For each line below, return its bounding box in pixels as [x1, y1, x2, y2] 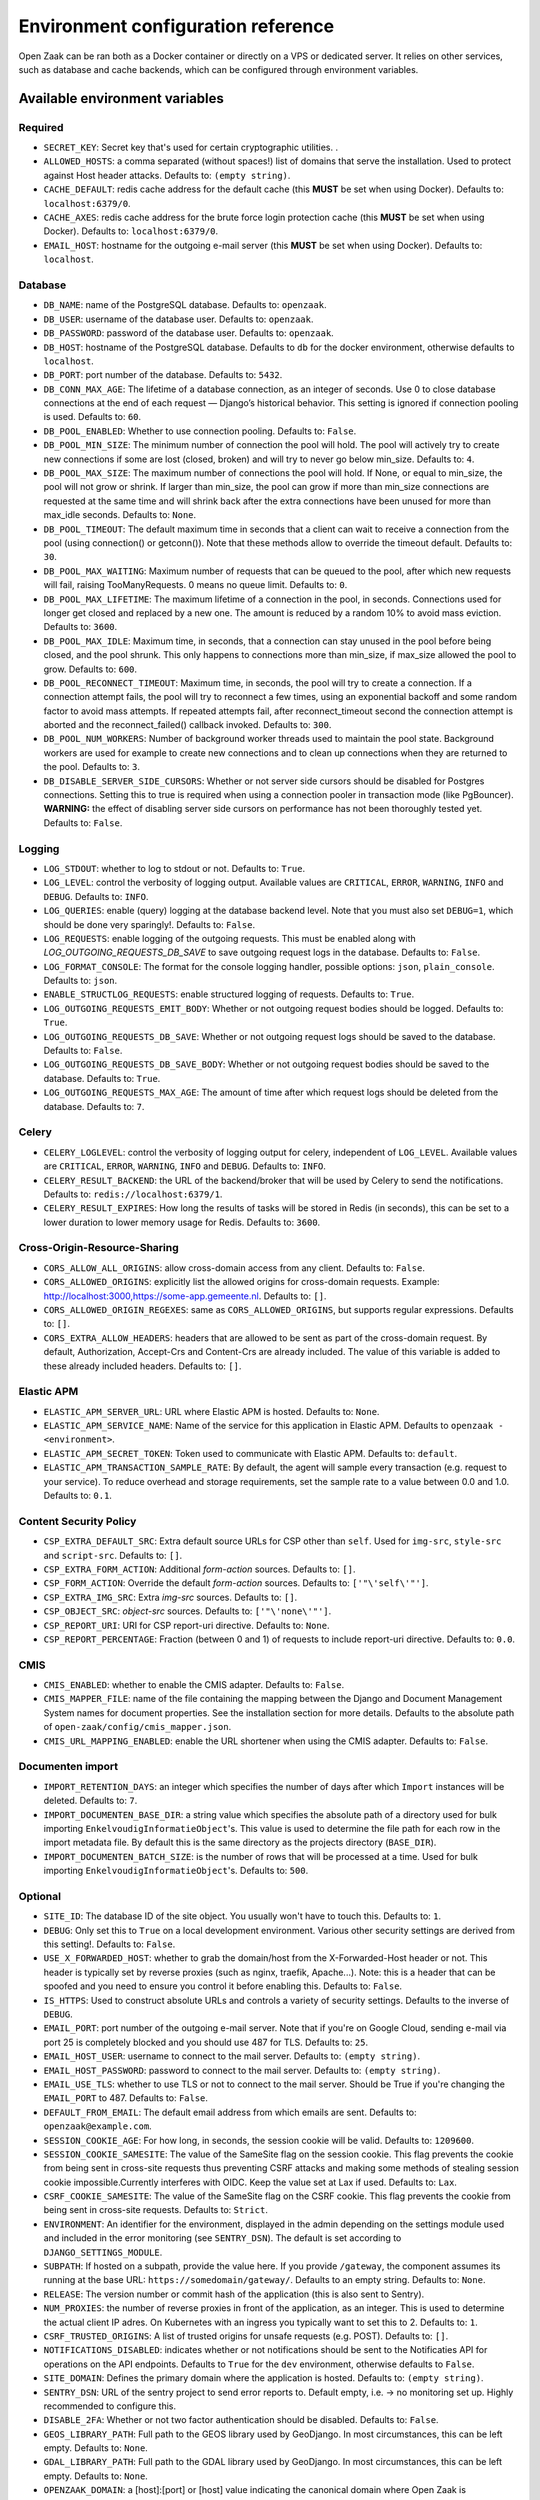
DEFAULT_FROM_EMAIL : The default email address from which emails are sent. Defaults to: [43, 2106, 417, 2118]
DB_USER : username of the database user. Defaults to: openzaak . [43, 313, 314, 325]
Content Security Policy [18, 1514, 137, 1528]
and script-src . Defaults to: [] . [43, 1549, 183, 1561]
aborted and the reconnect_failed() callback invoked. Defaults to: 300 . [43, 719, 332, 731]
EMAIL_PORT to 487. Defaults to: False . [43, 2092, 209, 2104]
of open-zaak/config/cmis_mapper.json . [43, 1721, 232, 1733]
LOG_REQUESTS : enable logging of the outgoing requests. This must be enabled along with [43, 932, 417, 944]
